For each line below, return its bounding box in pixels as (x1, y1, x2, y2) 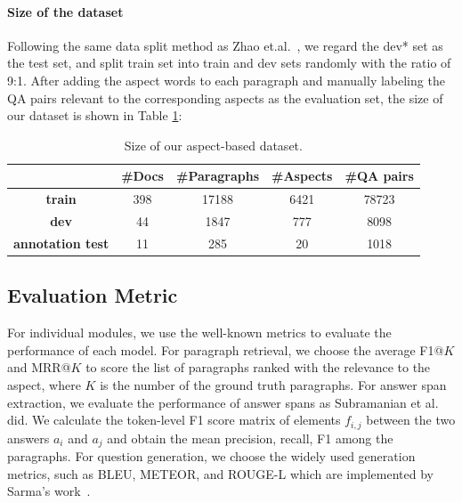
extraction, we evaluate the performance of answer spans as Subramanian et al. (7, 393, 439, 411)
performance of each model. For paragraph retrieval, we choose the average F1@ (7, 340, 444, 359)
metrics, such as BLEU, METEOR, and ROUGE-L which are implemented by (7, 464, 434, 483)
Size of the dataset (7, 2, 124, 20)
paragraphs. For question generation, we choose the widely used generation (7, 447, 416, 466)
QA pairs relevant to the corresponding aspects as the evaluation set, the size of (7, 88, 443, 107)
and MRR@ (7, 358, 71, 377)
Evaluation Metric (7, 281, 178, 309)
